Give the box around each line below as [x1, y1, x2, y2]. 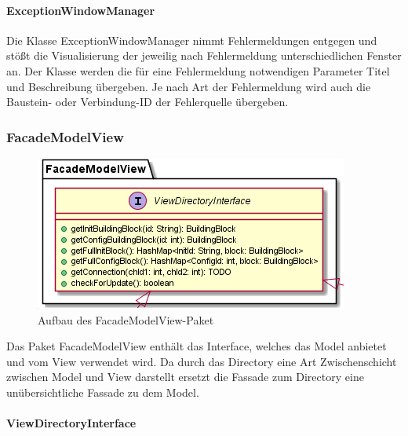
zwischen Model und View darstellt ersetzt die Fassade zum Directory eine [6, 368, 364, 385]
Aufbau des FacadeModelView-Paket [38, 311, 214, 328]
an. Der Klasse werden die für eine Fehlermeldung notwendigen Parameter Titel [6, 62, 390, 79]
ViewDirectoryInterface [6, 415, 137, 431]
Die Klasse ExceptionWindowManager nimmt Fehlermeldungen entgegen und [6, 31, 377, 48]
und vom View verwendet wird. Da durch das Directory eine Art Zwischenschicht [6, 353, 397, 369]
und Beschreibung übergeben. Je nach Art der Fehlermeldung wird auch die [6, 78, 371, 94]
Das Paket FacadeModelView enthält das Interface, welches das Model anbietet [6, 338, 387, 354]
